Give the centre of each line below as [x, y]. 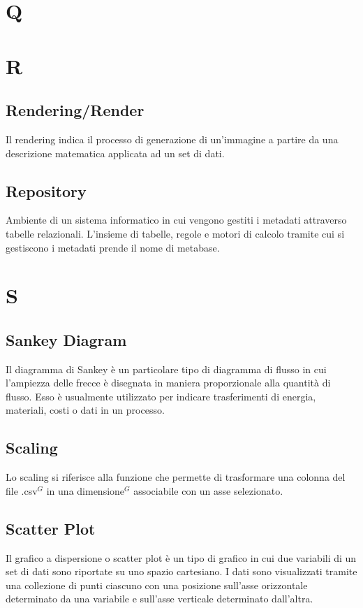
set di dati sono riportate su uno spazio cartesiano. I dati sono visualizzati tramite [181, 571]
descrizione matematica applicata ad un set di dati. [115, 153]
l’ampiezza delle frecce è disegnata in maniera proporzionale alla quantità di [168, 383]
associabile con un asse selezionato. [208, 490]
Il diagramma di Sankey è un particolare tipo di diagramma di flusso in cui [166, 369]
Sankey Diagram [66, 339]
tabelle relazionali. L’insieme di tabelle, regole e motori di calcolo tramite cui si [175, 233]
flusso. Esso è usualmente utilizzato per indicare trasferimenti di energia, [161, 396]
